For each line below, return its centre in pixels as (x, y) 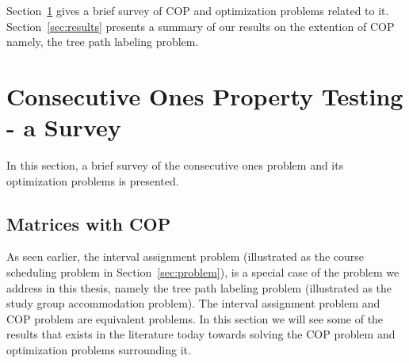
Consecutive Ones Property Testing (205, 96)
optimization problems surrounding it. (99, 350)
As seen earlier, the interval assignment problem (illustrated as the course (185, 256)
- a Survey (64, 127)
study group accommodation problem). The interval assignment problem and (193, 303)
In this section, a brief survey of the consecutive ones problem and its (175, 165)
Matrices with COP (89, 223)
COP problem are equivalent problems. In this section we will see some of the (195, 318)
